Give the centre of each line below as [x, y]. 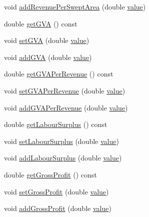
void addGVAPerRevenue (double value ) [66, 107]
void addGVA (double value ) [48, 57]
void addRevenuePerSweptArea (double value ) [75, 6]
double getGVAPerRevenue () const [59, 74]
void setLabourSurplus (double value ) [61, 141]
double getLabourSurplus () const [56, 124]
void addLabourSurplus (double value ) [63, 158]
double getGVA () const [41, 23]
